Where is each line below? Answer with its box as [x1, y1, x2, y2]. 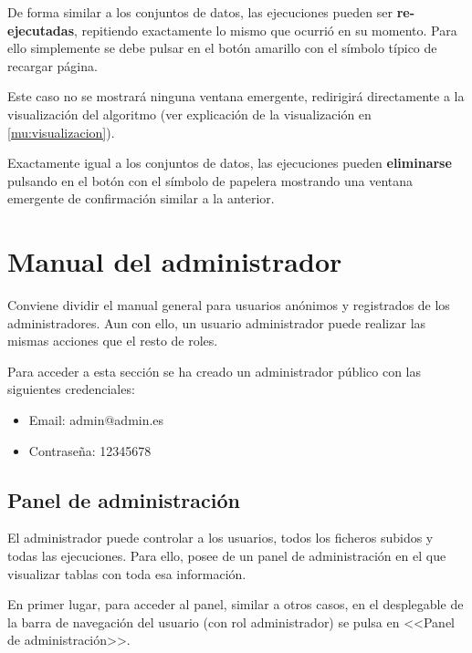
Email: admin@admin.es [28, 410, 164, 430]
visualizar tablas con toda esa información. [7, 564, 246, 583]
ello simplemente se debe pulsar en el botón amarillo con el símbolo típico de [7, 38, 437, 57]
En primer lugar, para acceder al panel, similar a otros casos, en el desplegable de [7, 595, 464, 614]
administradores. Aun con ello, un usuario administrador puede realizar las [7, 313, 426, 332]
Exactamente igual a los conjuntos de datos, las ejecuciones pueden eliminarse [7, 153, 452, 172]
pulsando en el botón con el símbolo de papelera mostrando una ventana [7, 171, 414, 190]
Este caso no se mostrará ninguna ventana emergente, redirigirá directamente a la [7, 87, 465, 106]
